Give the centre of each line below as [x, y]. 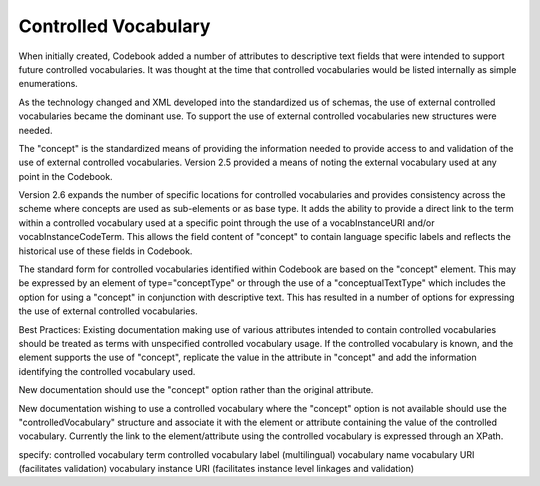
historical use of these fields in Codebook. [105, 251]
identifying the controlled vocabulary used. [107, 371]
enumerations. [48, 84]
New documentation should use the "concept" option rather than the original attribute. [196, 390]
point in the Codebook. [66, 176]
